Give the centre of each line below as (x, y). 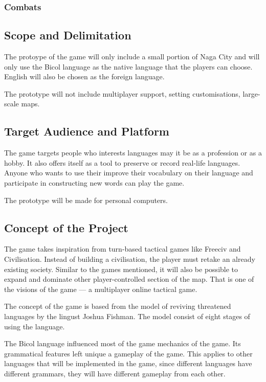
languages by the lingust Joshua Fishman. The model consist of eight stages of (127, 316)
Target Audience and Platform (87, 131)
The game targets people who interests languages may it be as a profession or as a (133, 153)
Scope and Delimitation (68, 35)
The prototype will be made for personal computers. (86, 200)
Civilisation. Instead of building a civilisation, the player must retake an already (130, 259)
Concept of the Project (66, 227)
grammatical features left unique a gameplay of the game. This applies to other (128, 353)
